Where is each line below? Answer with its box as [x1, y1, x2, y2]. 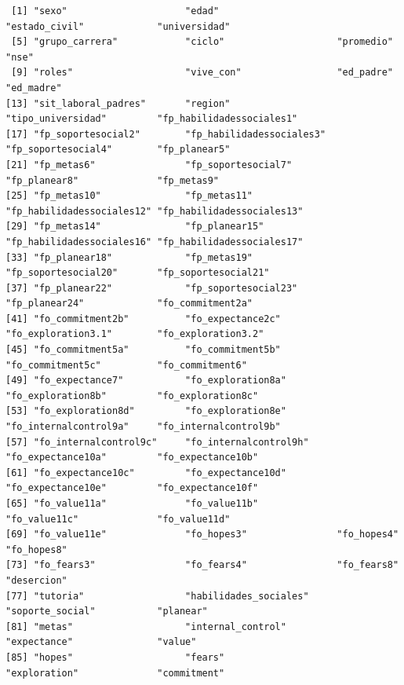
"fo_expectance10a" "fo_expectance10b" [5, 452, 259, 463]
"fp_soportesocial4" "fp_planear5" [5, 144, 231, 156]
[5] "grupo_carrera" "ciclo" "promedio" [11, 36, 393, 48]
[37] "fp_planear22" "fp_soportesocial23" [5, 282, 298, 294]
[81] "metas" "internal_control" [5, 621, 286, 632]
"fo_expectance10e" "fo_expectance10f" [5, 482, 259, 494]
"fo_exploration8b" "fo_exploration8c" [5, 390, 259, 401]
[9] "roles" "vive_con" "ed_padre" [11, 67, 393, 79]
